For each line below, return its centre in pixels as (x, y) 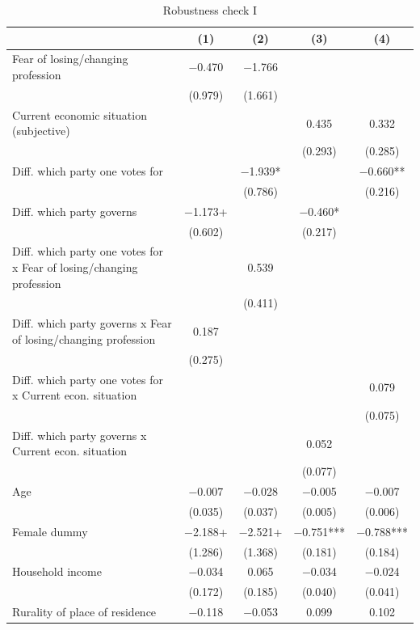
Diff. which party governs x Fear (92, 323)
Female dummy (50, 531)
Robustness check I (210, 10)
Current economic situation (80, 114)
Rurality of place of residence (84, 612)
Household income (57, 571)
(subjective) (41, 131)
